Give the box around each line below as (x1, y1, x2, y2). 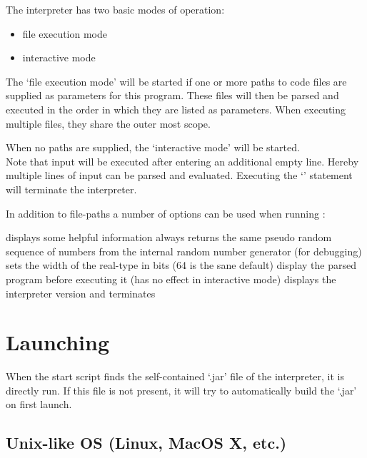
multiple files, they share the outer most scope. (6, 116, 211, 131)
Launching (6, 327, 110, 357)
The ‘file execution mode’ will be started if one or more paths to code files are (6, 73, 347, 88)
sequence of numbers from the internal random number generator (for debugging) (6, 243, 362, 258)
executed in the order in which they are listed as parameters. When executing (6, 101, 346, 116)
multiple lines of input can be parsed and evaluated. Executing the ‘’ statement (6, 168, 353, 183)
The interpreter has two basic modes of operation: (6, 2, 225, 16)
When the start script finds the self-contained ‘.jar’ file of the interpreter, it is (6, 369, 344, 384)
